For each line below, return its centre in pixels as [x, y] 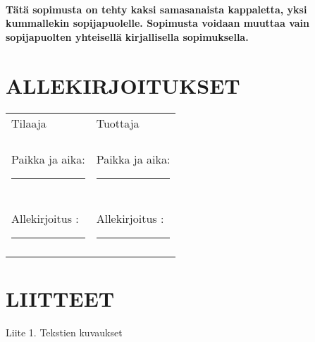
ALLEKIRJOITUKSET [123, 85]
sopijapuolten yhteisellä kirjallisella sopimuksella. [127, 36]
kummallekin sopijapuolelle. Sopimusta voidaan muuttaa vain [157, 23]
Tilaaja [29, 123]
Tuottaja [118, 123]
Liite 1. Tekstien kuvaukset [64, 332]
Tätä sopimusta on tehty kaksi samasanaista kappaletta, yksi [156, 9]
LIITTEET [60, 298]
